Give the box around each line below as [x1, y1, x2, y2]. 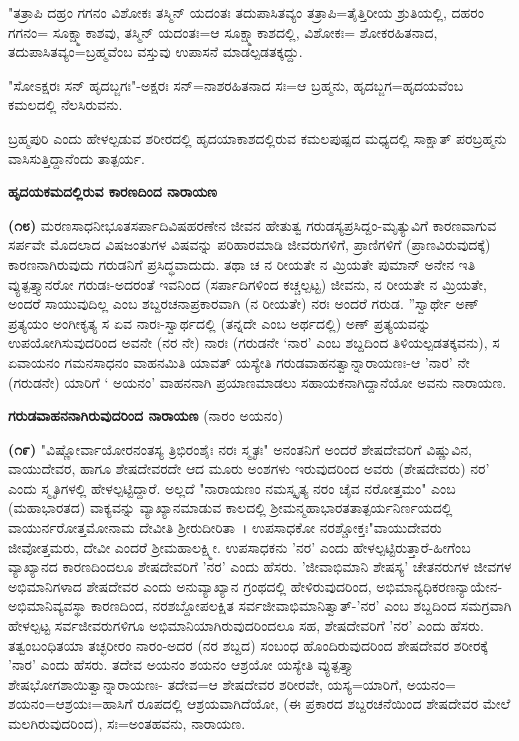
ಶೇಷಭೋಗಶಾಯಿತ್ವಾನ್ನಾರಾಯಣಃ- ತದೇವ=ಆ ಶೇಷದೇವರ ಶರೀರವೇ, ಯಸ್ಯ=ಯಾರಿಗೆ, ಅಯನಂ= [8, 673, 456, 694]
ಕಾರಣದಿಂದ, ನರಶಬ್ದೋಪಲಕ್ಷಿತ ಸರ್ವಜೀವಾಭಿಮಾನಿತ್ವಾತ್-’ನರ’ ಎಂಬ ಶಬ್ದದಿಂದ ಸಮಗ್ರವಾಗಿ [91, 595, 512, 616]
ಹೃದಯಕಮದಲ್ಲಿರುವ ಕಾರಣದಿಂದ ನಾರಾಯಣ [8, 181, 218, 202]
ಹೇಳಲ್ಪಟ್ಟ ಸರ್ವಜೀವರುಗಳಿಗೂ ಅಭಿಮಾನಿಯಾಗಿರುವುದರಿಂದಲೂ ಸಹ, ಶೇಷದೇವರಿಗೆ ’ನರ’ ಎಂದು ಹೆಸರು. [8, 615, 484, 636]
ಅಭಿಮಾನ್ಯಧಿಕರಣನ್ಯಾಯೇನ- [376, 575, 503, 596]
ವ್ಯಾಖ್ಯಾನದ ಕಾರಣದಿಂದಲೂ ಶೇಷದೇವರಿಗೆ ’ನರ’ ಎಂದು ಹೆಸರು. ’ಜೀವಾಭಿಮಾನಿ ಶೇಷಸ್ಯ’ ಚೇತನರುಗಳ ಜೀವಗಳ [8, 556, 512, 577]
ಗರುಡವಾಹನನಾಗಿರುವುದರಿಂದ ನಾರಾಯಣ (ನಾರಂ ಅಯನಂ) [8, 405, 284, 426]
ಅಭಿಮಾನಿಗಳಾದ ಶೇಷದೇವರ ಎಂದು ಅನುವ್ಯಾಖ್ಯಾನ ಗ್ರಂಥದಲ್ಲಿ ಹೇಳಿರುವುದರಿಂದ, [8, 575, 372, 596]
